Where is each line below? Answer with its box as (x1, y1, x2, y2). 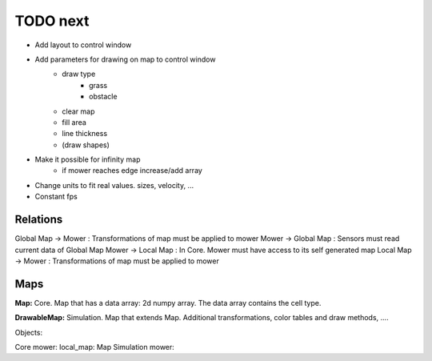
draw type (62, 69, 96, 79)
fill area (62, 117, 87, 127)
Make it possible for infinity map (34, 154, 141, 164)
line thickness (62, 129, 108, 138)
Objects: (14, 327, 43, 337)
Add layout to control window (34, 40, 132, 50)
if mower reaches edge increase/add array (62, 166, 203, 175)
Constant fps (34, 192, 78, 202)
